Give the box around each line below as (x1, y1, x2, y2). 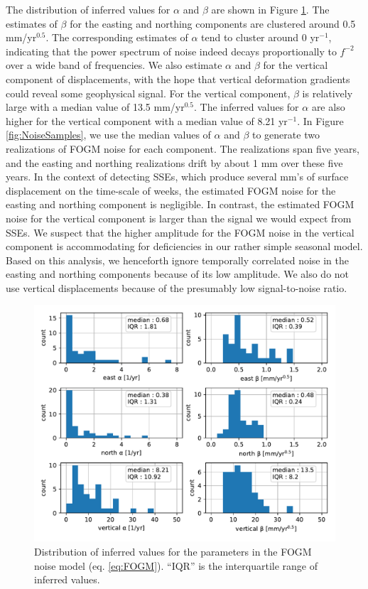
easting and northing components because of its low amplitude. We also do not (6, 266, 350, 281)
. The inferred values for (194, 99, 299, 114)
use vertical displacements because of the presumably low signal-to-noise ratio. (6, 280, 347, 295)
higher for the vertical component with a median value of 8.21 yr (6, 113, 288, 128)
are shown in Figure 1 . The (211, 2, 330, 16)
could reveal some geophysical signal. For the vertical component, (6, 85, 291, 100)
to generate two (251, 127, 320, 142)
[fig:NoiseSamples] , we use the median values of (6, 127, 211, 142)
